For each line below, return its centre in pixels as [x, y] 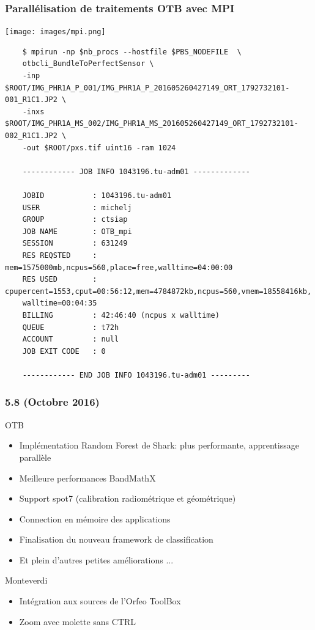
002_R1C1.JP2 [31, 136]
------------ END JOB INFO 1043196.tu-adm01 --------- [136, 375]
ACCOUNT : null [71, 339]
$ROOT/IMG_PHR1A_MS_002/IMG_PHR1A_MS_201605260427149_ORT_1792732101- [152, 124]
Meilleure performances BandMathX [87, 478]
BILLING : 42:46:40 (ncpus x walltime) [121, 315]
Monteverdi [26, 580]
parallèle [35, 457]
